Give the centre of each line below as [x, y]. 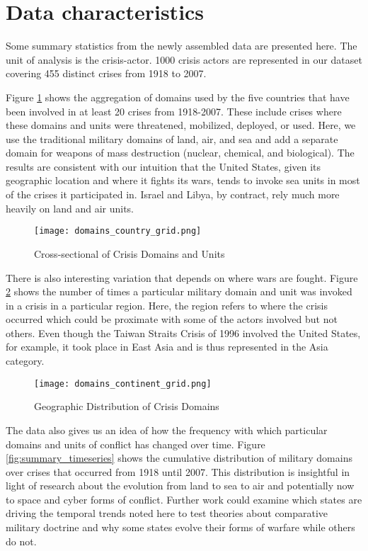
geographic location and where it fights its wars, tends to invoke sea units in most [183, 180]
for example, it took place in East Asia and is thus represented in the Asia [167, 347]
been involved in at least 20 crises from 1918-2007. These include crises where [174, 111]
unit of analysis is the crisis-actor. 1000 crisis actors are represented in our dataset [184, 59]
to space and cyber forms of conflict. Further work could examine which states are [184, 499]
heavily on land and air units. [70, 208]
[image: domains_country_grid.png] [118, 231]
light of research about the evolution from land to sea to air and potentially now [180, 485]
